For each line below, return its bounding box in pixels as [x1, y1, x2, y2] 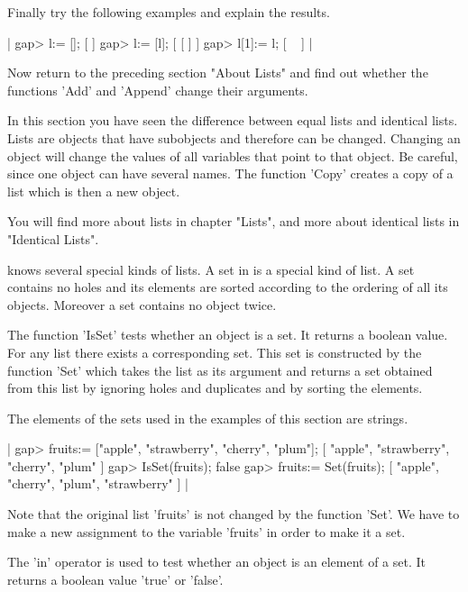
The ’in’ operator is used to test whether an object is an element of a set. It [7, 552, 427, 571]
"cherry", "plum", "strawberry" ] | [7, 474, 188, 493]
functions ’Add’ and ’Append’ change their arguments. [7, 80, 308, 99]
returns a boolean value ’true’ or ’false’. [7, 569, 224, 588]
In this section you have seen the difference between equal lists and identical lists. [7, 111, 458, 130]
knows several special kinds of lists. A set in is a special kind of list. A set [7, 260, 415, 278]
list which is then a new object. [7, 181, 180, 200]
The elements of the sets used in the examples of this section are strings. [7, 408, 408, 427]
